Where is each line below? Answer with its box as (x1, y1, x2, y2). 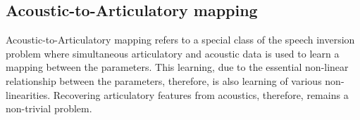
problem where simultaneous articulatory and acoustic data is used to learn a (6, 46, 340, 60)
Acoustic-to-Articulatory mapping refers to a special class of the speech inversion (6, 32, 355, 47)
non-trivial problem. (6, 101, 92, 116)
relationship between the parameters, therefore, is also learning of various (6, 73, 322, 88)
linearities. (6, 87, 51, 102)
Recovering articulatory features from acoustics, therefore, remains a (53, 87, 349, 102)
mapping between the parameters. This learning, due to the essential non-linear (6, 60, 349, 74)
